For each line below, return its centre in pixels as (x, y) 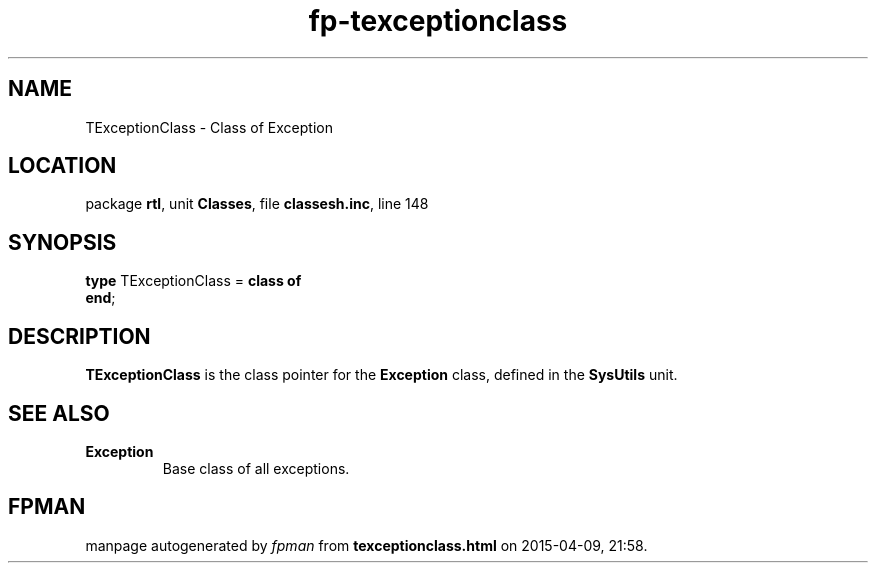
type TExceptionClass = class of (193, 281)
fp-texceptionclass (438, 21)
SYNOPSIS (62, 242)
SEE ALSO (59, 413)
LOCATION (62, 166)
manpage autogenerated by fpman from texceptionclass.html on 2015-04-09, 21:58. (366, 545)
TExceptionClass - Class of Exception (209, 127)
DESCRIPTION (79, 336)
